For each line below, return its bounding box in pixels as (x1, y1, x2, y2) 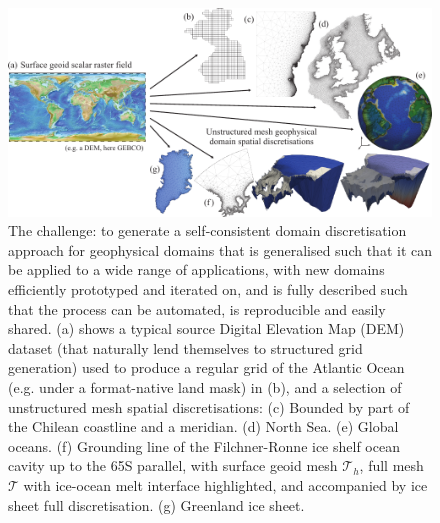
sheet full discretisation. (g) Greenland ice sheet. (8, 494, 305, 515)
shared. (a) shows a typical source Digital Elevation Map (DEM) (8, 318, 405, 339)
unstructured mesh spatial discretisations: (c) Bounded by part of (8, 396, 410, 417)
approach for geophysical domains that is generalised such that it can (8, 239, 433, 260)
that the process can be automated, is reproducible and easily (8, 298, 386, 319)
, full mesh (359, 455, 424, 476)
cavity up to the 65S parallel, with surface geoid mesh (8, 455, 338, 476)
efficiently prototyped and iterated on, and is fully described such (8, 278, 408, 299)
